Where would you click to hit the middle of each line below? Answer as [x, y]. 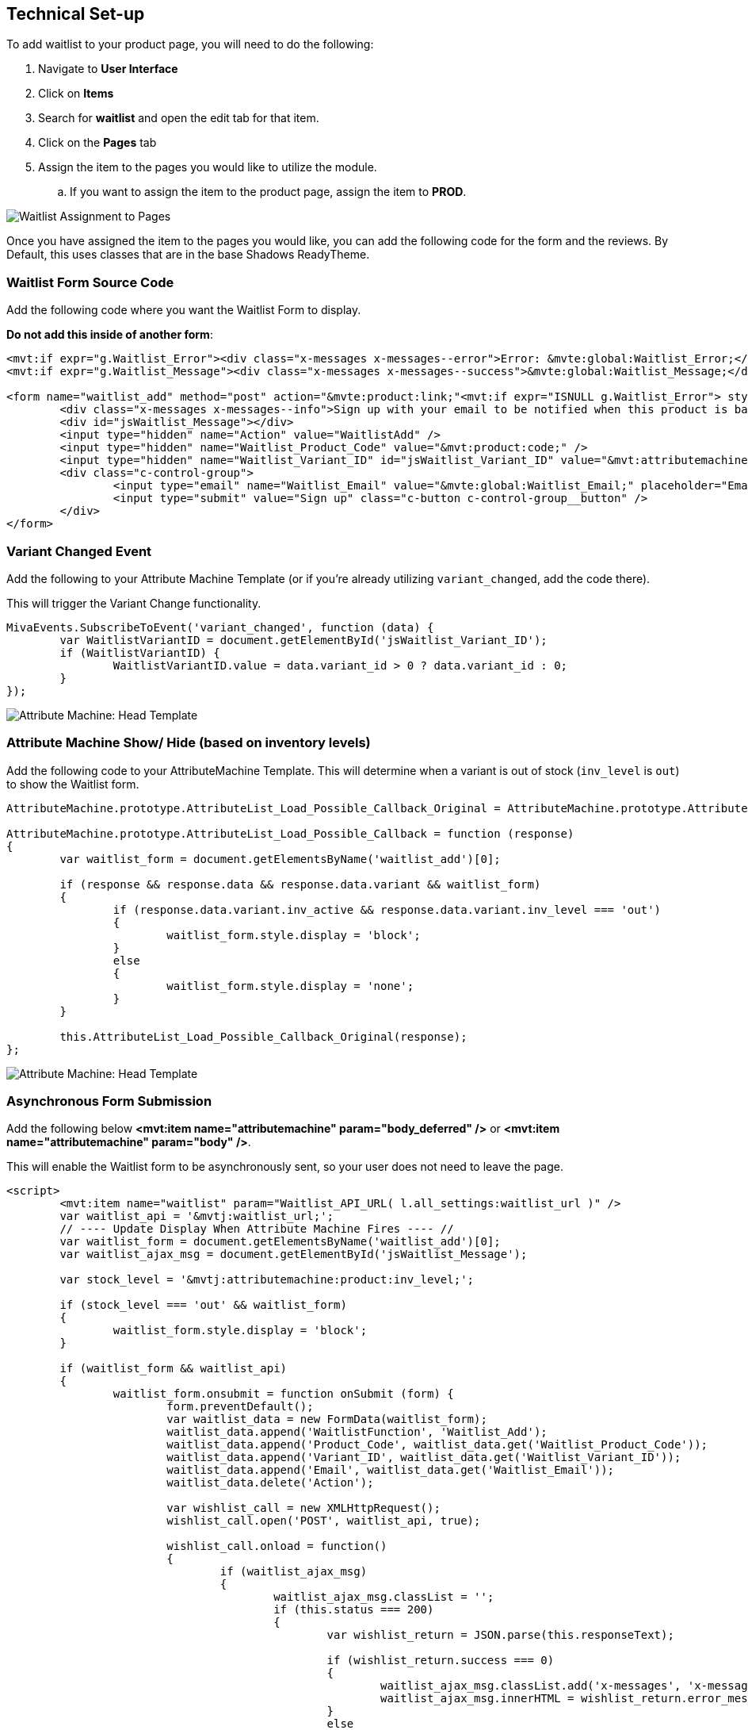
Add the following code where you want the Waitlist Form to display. [184, 310]
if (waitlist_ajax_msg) [294, 1572]
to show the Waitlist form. [73, 784]
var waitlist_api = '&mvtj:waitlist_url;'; [197, 1216]
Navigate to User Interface [108, 69]
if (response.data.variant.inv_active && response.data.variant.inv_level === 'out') [387, 909]
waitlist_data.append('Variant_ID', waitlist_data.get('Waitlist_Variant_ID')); [424, 1458]
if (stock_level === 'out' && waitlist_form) [203, 1305]
